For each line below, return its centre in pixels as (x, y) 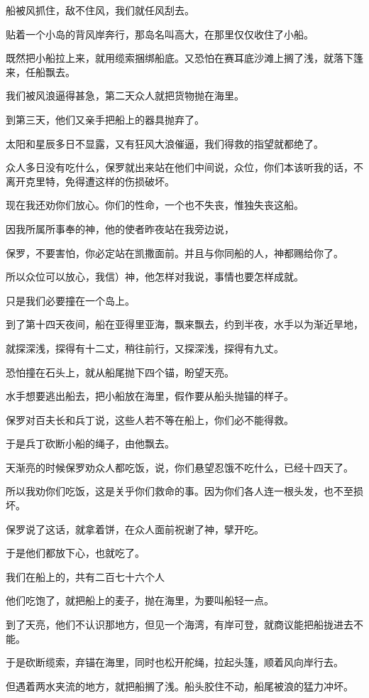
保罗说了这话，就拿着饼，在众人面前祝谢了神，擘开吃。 (135, 529)
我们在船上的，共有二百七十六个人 (85, 576)
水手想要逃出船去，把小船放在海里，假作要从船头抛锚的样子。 (150, 396)
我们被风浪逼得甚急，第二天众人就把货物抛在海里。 (125, 96)
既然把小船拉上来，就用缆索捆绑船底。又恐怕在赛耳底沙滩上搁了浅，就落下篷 (184, 58)
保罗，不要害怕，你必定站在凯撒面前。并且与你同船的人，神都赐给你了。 (175, 252)
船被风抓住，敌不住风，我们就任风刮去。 (100, 10)
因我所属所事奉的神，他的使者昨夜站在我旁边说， (120, 228)
